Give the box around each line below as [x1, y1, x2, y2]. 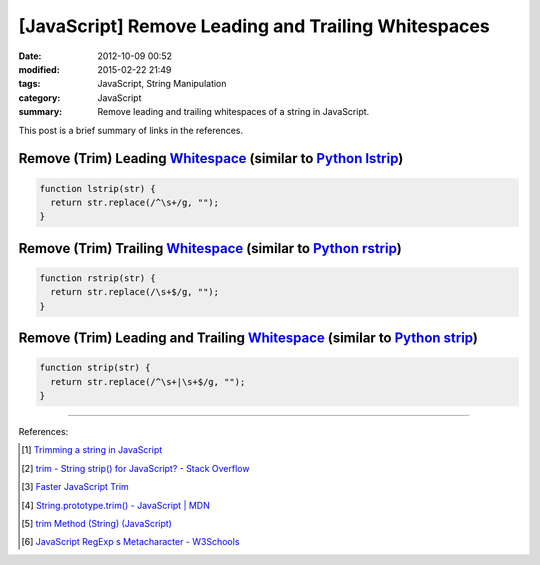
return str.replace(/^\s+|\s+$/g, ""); [50, 376, 246, 387]
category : [18, 91, 61, 104]
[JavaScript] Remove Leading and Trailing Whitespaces [18, 15, 490, 37]
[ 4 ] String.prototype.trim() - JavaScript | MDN [21, 499, 210, 511]
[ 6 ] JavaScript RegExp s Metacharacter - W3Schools [21, 536, 240, 548]
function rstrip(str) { [39, 272, 157, 284]
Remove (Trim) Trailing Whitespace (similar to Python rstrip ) [18, 240, 402, 257]
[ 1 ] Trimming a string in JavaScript [21, 444, 163, 456]
